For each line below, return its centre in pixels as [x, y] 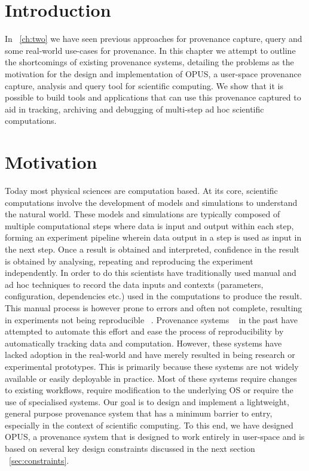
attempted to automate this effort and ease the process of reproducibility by [144, 331]
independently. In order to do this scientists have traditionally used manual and [151, 273]
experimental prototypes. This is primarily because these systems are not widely [152, 366]
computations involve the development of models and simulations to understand [151, 202]
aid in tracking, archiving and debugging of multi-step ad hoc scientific [134, 109]
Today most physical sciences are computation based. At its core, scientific [141, 190]
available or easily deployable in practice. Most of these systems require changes [151, 378]
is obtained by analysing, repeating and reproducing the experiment [129, 261]
